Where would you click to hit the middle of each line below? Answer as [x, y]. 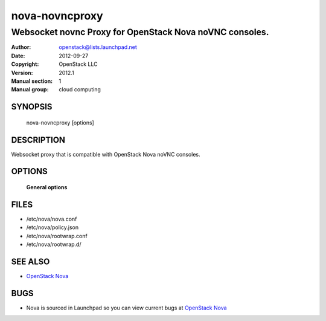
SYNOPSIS [32, 107]
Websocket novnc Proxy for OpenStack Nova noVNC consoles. [140, 32]
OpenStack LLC [78, 64]
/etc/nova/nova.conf [52, 219]
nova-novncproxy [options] [60, 122]
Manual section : [32, 81]
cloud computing [80, 89]
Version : [22, 73]
